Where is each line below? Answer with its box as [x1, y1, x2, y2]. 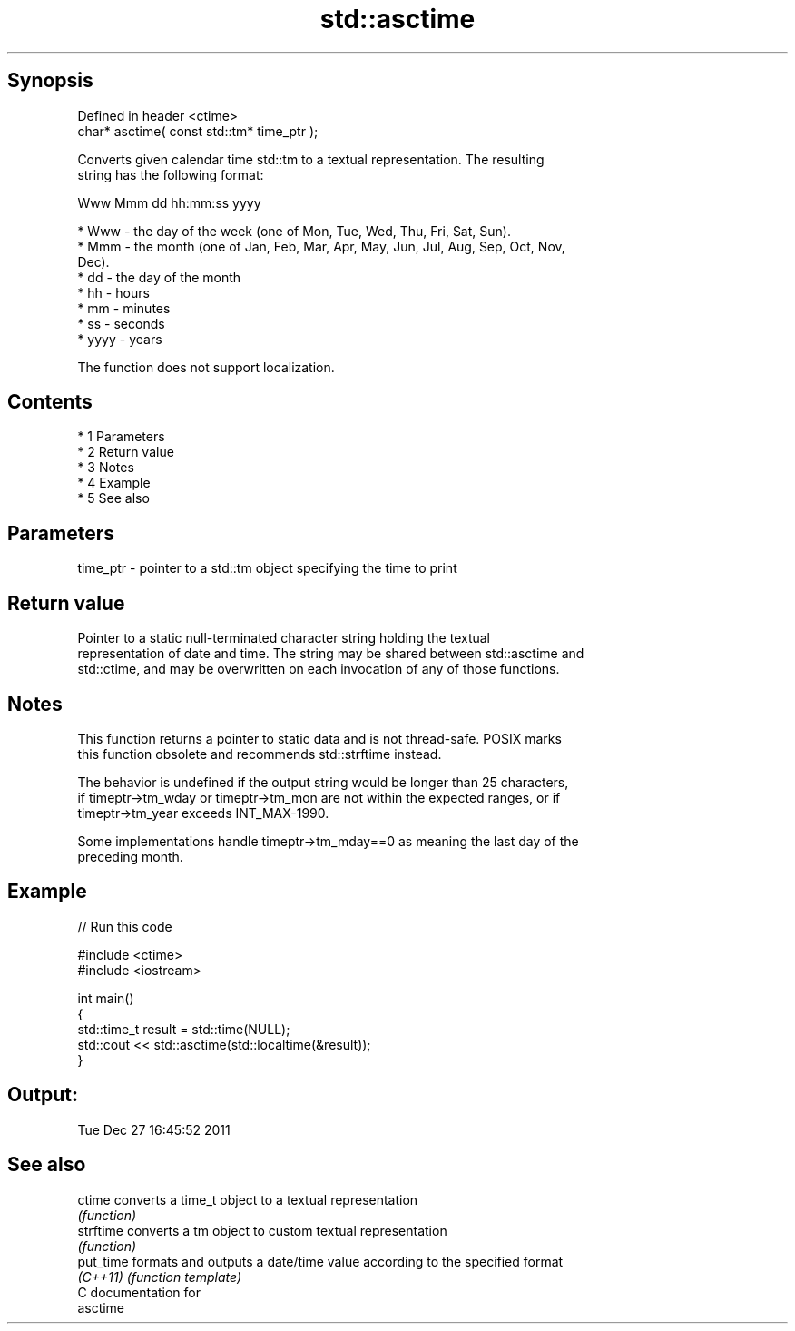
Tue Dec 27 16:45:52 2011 [77, 1121, 231, 1138]
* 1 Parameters [77, 429, 165, 445]
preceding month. [77, 848, 183, 864]
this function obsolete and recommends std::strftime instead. [77, 745, 442, 762]
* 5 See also [77, 490, 150, 507]
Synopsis [7, 69, 93, 93]
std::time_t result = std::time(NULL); [77, 1020, 290, 1037]
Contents [7, 390, 93, 414]
